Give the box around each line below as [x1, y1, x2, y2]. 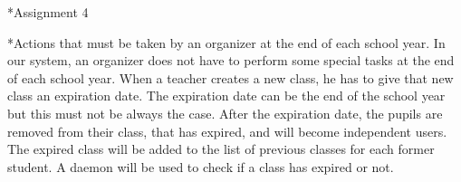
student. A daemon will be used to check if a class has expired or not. [7, 157, 394, 176]
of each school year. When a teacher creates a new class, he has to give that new [7, 68, 454, 87]
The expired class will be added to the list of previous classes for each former [7, 139, 435, 158]
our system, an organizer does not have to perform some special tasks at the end [7, 51, 455, 70]
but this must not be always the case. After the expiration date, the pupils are [7, 103, 443, 122]
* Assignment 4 [7, 3, 89, 21]
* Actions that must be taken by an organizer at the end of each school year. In [7, 33, 446, 52]
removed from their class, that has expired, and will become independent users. [7, 121, 447, 140]
